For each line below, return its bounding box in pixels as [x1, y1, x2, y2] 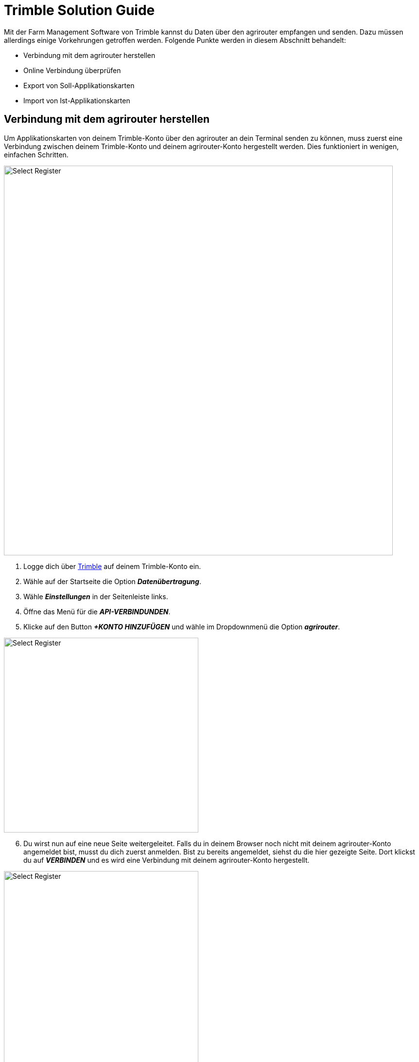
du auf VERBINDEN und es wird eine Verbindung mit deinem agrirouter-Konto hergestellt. [23, 855, 310, 864]
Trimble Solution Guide [4, 2, 155, 19]
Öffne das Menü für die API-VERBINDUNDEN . [23, 607, 171, 616]
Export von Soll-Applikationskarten [23, 81, 135, 90]
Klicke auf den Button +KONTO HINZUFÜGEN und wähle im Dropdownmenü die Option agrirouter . [23, 622, 340, 631]
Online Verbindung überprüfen [23, 66, 121, 75]
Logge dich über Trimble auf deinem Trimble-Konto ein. [23, 562, 201, 570]
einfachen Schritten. [4, 150, 69, 159]
